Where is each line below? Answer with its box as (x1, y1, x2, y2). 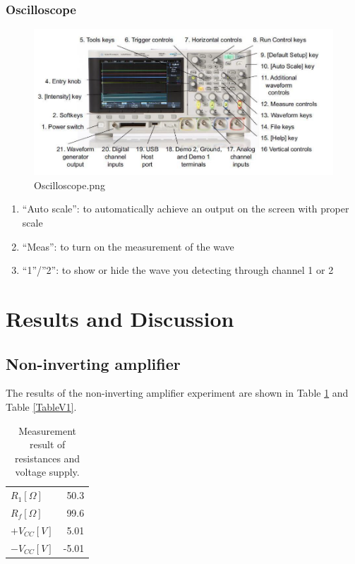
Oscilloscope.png (34, 177, 105, 192)
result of (29, 437, 66, 452)
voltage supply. (15, 464, 80, 479)
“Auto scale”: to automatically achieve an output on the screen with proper (22, 201, 349, 216)
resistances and (15, 450, 80, 465)
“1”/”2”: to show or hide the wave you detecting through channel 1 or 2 (22, 263, 334, 277)
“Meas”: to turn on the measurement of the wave (22, 239, 234, 253)
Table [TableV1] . (6, 399, 77, 414)
